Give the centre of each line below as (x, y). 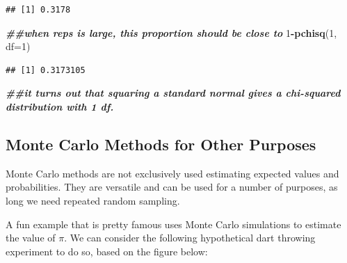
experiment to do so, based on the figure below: (107, 251)
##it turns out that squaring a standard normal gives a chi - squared (173, 93)
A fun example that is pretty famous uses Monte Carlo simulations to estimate (173, 224)
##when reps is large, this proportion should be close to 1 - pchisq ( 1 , (171, 32)
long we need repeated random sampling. (93, 200)
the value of (31, 238)
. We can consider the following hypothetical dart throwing (190, 238)
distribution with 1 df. (60, 106)
